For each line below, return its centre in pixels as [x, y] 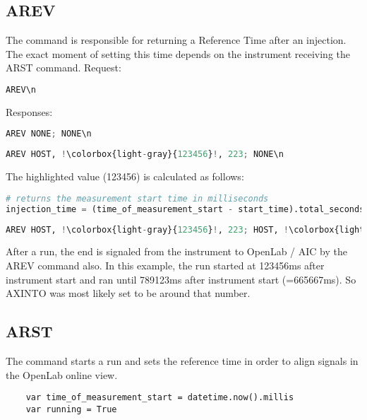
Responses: [29, 111]
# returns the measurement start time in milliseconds [137, 198]
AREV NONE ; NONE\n [49, 134]
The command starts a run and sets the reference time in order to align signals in [182, 361]
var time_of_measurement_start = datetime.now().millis [160, 398]
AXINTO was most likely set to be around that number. [128, 293]
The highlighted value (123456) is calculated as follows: [125, 176]
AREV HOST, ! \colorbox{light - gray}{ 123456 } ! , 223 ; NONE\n [145, 154]
